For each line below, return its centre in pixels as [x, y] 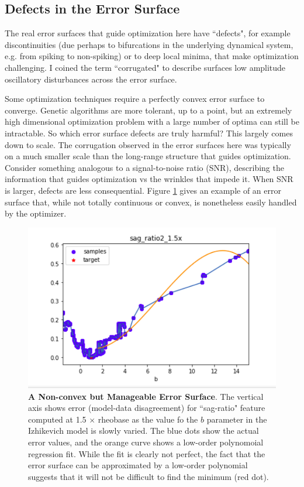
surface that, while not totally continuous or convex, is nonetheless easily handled [151, 202]
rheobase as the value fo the [148, 419]
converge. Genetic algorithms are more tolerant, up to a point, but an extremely [148, 110]
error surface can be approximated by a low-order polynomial [138, 465]
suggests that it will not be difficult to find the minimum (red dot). [148, 476]
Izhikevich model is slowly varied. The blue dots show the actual [144, 431]
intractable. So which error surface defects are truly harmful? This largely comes [149, 133]
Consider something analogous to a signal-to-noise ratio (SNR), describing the [144, 167]
